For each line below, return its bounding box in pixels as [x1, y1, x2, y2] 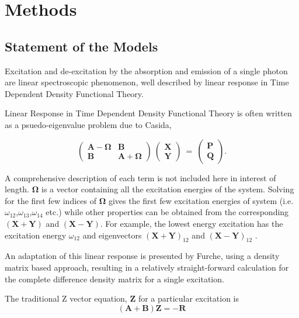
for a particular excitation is [138, 292, 239, 305]
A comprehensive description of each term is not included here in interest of [5, 171, 276, 184]
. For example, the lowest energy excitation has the [100, 217, 283, 229]
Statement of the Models [5, 37, 158, 55]
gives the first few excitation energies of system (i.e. [108, 194, 294, 206]
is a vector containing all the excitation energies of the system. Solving [41, 183, 294, 195]
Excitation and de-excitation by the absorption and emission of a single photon [5, 64, 288, 77]
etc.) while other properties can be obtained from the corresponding [46, 206, 289, 218]
